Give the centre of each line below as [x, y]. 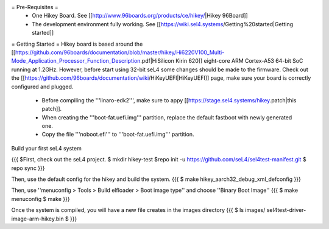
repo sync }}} [28, 168]
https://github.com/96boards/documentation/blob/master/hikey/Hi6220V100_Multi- [120, 52]
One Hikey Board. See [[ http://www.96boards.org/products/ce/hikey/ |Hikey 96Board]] [140, 16]
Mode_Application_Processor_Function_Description [76, 61]
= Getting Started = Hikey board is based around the [77, 44]
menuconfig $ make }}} [41, 199]
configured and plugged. [42, 86]
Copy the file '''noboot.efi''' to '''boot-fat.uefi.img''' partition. [118, 135]
